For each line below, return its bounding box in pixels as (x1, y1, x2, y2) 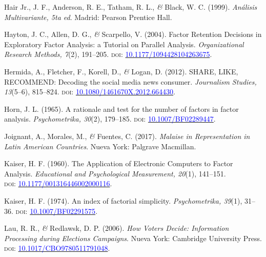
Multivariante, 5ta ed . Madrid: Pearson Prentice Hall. (4, 11, 172, 22)
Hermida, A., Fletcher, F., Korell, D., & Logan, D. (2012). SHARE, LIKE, (4, 66, 238, 76)
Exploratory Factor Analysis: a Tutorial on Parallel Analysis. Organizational (4, 38, 244, 49)
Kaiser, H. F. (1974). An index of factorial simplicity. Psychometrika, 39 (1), (4, 195, 242, 206)
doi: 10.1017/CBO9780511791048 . (4, 243, 110, 253)
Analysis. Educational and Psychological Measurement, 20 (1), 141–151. (4, 168, 226, 179)
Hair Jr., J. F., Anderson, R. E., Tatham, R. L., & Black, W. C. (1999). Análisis (4, 2, 257, 12)
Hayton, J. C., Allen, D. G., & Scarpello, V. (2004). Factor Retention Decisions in (4, 29, 262, 39)
